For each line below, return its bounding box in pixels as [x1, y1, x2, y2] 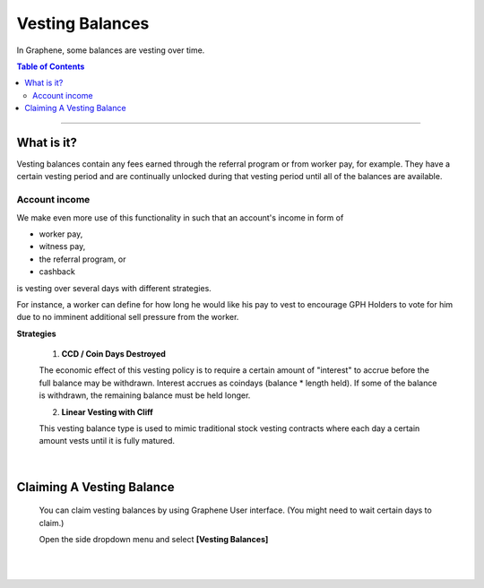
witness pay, [39, 241, 86, 252]
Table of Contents [16, 61, 85, 72]
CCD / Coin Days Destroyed [61, 349, 166, 359]
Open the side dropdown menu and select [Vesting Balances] [39, 533, 269, 544]
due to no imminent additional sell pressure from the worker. [16, 312, 239, 323]
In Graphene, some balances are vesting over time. [16, 45, 205, 56]
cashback [39, 266, 75, 277]
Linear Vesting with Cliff [61, 406, 154, 417]
